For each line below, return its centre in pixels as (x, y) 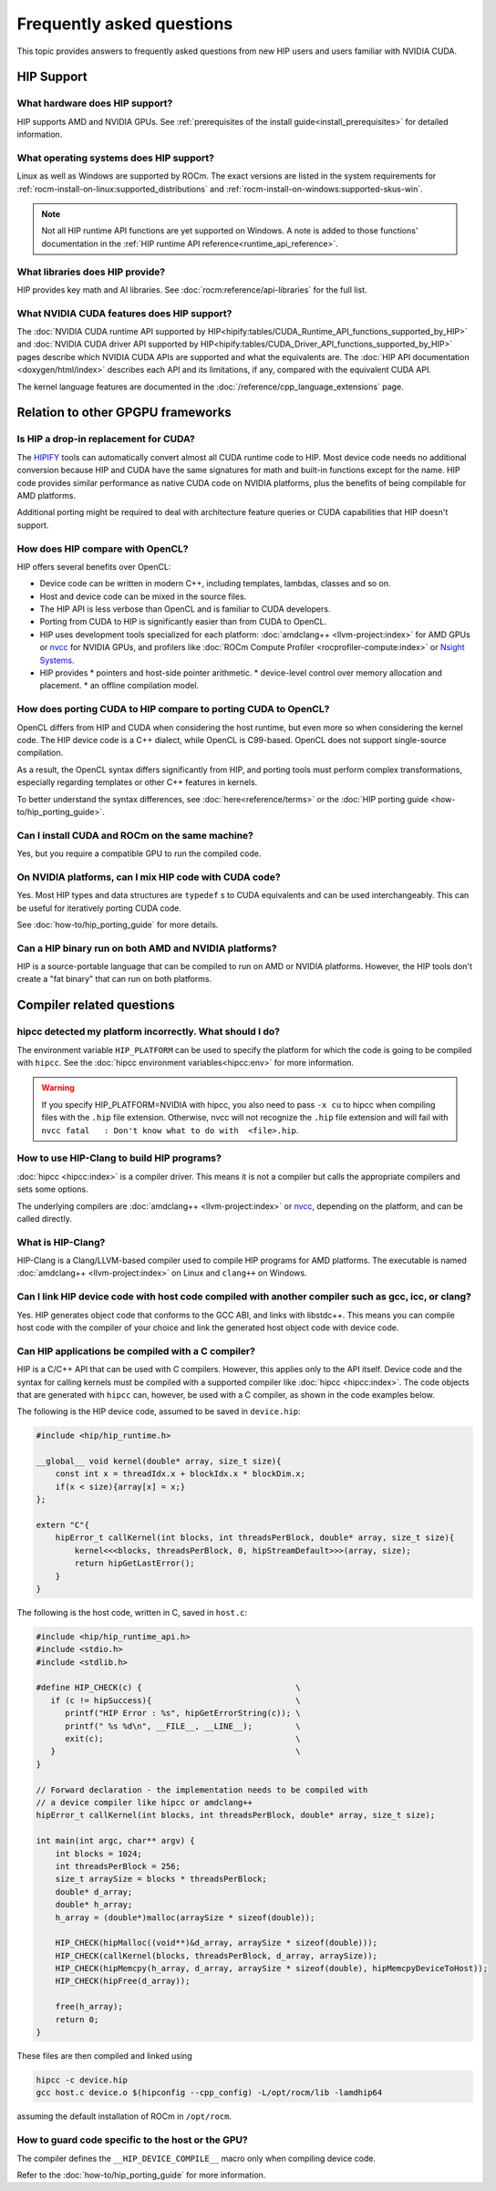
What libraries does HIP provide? (91, 272)
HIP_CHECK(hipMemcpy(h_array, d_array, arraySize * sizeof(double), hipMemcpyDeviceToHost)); (271, 1969)
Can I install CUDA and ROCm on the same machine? (135, 835)
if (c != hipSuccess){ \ (176, 1700)
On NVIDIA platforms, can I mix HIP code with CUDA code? (149, 877)
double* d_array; (94, 1891)
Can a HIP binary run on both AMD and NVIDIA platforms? (147, 948)
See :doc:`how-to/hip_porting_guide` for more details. (118, 925)
